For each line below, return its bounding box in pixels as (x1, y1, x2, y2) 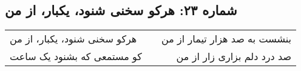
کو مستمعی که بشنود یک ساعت (10, 49, 142, 64)
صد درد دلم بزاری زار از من (176, 49, 291, 64)
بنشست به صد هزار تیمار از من (161, 32, 291, 46)
